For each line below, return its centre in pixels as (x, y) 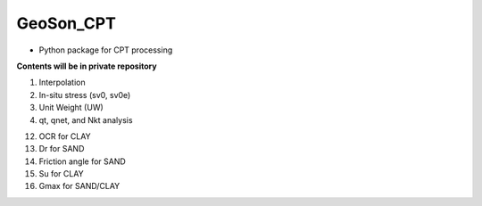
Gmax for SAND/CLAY (79, 186)
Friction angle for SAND (83, 161)
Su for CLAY (61, 174)
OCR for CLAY (65, 136)
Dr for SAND (62, 149)
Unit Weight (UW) (71, 108)
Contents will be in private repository (87, 66)
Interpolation (62, 82)
